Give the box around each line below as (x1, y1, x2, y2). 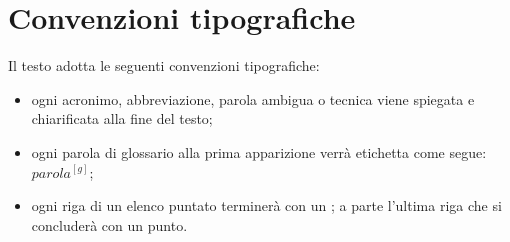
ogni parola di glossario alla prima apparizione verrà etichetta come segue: (31, 141, 487, 162)
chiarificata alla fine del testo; (31, 108, 213, 129)
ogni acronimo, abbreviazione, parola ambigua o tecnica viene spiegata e (31, 88, 475, 109)
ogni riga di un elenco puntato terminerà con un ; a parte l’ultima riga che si (31, 195, 502, 216)
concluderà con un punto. (31, 214, 188, 235)
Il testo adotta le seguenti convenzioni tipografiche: (8, 55, 320, 76)
